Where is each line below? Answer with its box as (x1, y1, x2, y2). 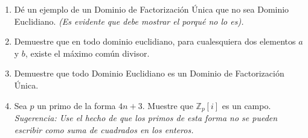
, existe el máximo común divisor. (25, 46, 150, 59)
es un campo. (222, 99, 271, 111)
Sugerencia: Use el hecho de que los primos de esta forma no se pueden (14, 111, 278, 124)
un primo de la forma (37, 99, 116, 111)
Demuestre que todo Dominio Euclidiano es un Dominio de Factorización (14, 67, 284, 80)
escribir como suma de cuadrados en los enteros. (14, 123, 194, 136)
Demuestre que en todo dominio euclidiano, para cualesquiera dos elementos (14, 35, 296, 48)
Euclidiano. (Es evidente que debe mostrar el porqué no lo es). (14, 14, 244, 27)
